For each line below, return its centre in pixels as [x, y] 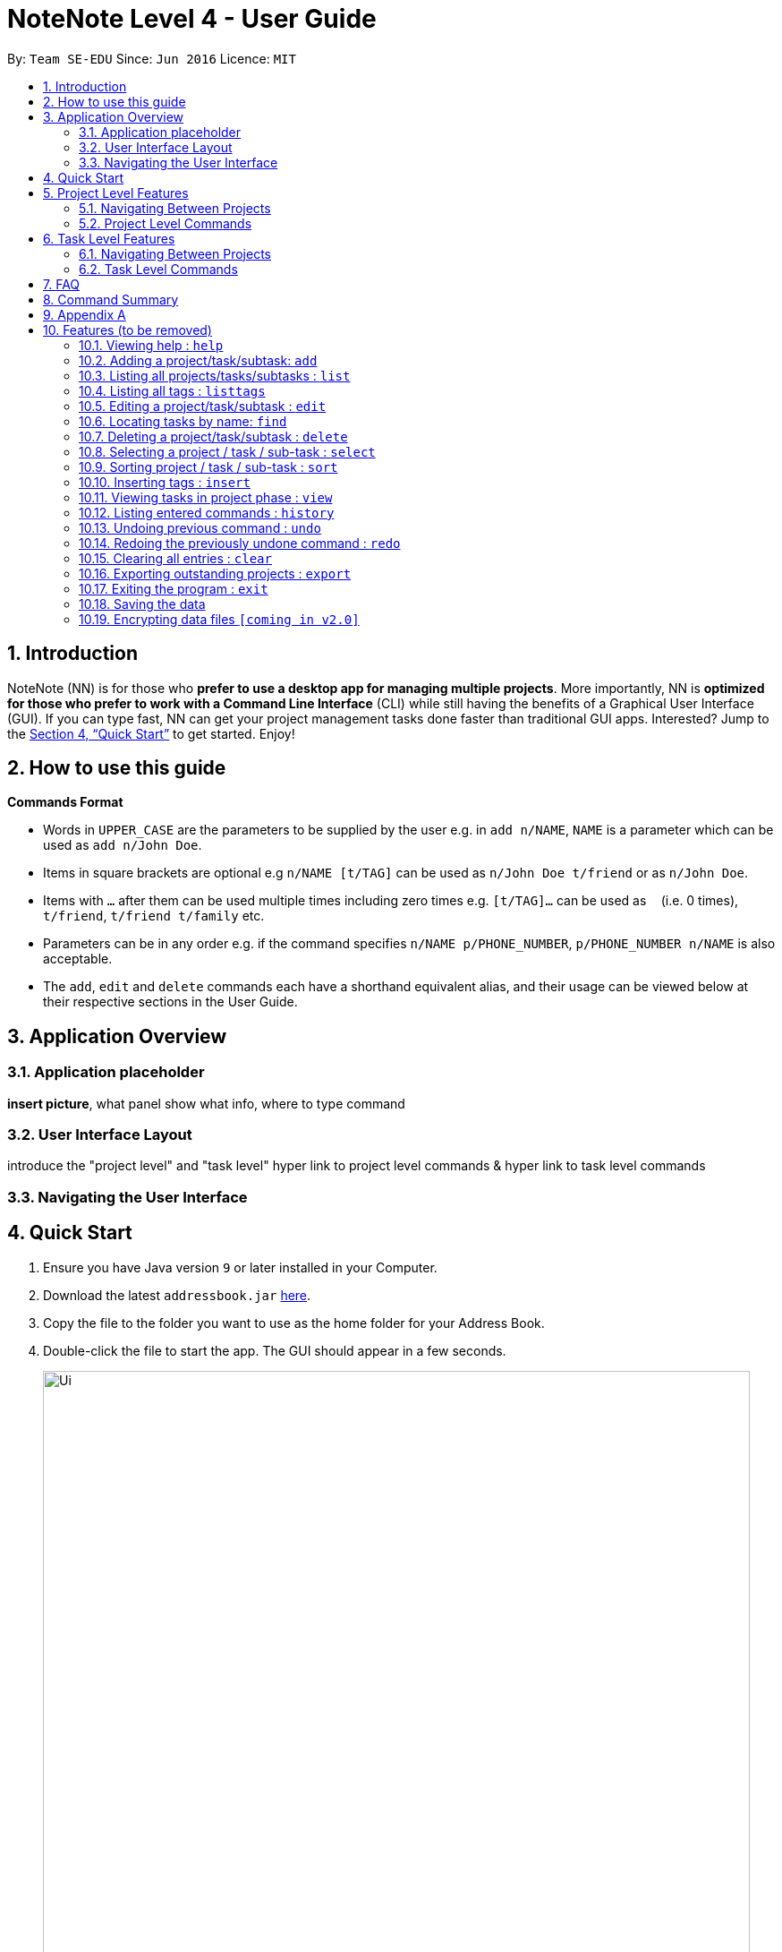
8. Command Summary [111, 299]
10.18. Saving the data [142, 604]
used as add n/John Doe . [123, 845]
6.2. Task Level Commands [158, 269]
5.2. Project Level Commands [166, 223]
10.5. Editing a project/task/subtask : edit [203, 406]
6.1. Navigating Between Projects [175, 253]
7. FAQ [62, 284]
